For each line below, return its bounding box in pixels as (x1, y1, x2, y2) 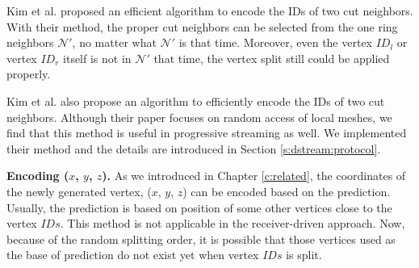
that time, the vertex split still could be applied (153, 49, 390, 66)
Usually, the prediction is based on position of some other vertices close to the (6, 199, 392, 216)
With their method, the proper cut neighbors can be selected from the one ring (6, 18, 398, 35)
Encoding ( (6, 167, 69, 184)
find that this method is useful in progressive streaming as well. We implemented (6, 124, 407, 141)
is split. (286, 246, 322, 263)
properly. (6, 65, 51, 82)
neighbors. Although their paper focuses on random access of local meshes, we (6, 108, 392, 125)
